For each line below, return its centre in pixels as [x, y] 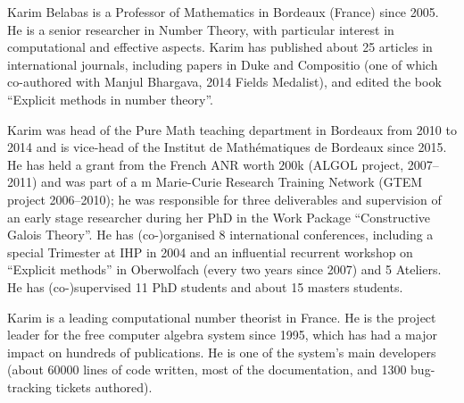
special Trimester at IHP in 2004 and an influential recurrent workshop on [210, 252]
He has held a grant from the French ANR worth [141, 164]
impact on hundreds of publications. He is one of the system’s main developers [222, 352]
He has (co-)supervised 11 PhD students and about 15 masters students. [205, 286]
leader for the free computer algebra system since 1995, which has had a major [222, 335]
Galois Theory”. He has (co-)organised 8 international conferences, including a [220, 235]
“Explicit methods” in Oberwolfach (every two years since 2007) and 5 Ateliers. [224, 269]
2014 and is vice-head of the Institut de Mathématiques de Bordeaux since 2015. [227, 147]
